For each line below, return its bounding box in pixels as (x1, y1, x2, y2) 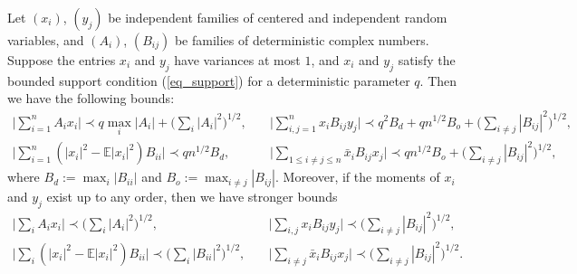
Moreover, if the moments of (283, 167, 440, 186)
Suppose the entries (7, 51, 116, 69)
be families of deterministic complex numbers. (174, 31, 429, 49)
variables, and (7, 31, 84, 49)
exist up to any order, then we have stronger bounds (46, 187, 338, 206)
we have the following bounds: (7, 89, 175, 108)
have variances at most (174, 51, 301, 69)
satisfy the (398, 51, 456, 69)
